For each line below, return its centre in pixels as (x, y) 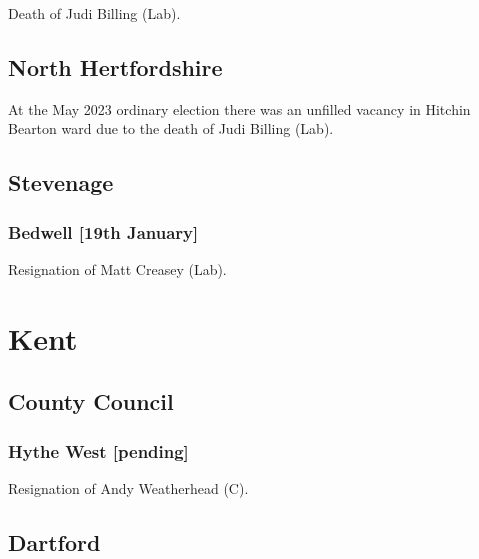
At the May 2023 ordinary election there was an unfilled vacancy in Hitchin (239, 108)
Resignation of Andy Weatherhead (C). (128, 487)
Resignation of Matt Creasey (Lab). (117, 268)
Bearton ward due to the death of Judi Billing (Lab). (171, 128)
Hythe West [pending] (98, 450)
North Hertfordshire (115, 66)
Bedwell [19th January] (103, 231)
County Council (91, 401)
